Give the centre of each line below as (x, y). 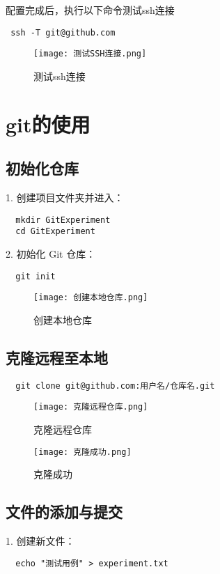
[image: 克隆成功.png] (82, 452)
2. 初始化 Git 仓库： (51, 253)
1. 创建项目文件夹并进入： (65, 197)
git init (36, 276)
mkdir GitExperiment (63, 220)
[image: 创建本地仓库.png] (91, 298)
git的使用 (48, 124)
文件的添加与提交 (64, 512)
